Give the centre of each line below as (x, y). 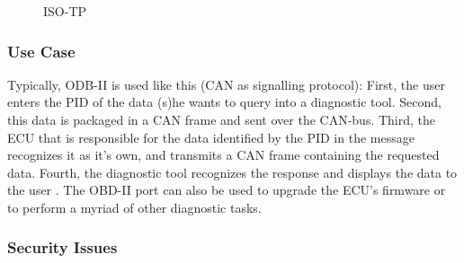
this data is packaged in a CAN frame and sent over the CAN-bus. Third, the (222, 119)
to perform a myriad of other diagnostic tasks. (134, 207)
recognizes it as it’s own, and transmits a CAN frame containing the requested (223, 155)
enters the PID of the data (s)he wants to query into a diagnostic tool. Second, (224, 102)
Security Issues (62, 247)
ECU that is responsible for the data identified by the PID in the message (211, 137)
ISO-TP (65, 11)
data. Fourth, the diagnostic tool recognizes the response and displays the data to (232, 172)
